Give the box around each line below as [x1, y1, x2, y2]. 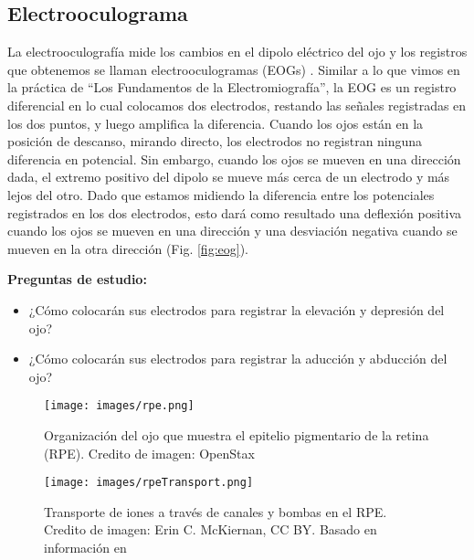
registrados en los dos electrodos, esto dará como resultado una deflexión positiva [7, 203, 462, 222]
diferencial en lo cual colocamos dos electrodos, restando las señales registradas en [7, 95, 467, 114]
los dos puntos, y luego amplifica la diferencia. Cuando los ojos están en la [7, 113, 424, 132]
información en [44, 537, 127, 556]
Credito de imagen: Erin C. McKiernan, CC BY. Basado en [44, 520, 377, 539]
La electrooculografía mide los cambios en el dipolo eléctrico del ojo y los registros [7, 42, 468, 61]
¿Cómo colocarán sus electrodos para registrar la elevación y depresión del [28, 300, 445, 319]
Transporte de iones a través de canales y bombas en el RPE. [44, 502, 387, 521]
